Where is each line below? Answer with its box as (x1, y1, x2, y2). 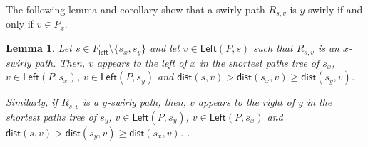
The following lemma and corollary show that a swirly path (6, 2, 265, 16)
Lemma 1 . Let (6, 40, 72, 55)
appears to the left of (96, 55, 187, 70)
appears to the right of (198, 94, 295, 109)
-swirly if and (305, 2, 363, 16)
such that (253, 40, 293, 55)
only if (6, 16, 34, 31)
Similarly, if (6, 94, 58, 109)
